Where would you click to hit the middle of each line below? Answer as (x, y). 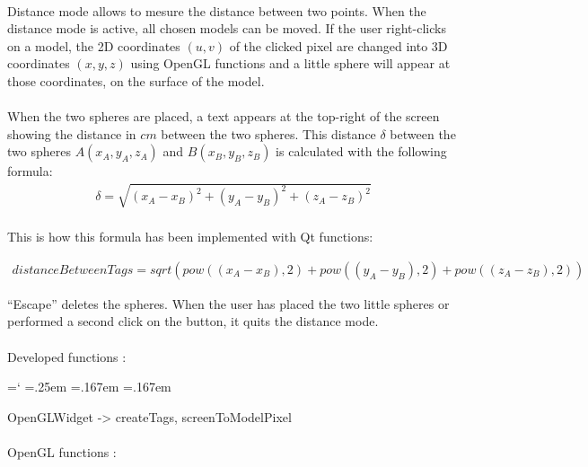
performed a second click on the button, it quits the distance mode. (193, 321)
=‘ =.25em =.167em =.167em (89, 387)
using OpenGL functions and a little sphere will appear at (290, 63)
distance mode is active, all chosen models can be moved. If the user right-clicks (227, 28)
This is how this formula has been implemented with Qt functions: (190, 237)
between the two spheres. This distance (268, 133)
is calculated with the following (361, 151)
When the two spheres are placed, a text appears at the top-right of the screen (224, 116)
